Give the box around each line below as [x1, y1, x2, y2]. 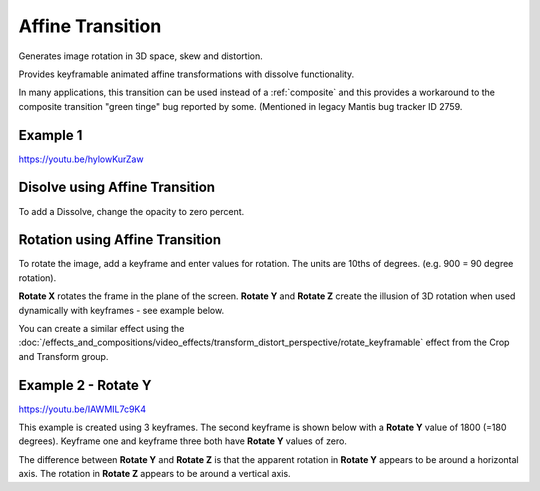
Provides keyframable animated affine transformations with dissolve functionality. [18, 68, 355, 80]
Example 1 [18, 126, 83, 144]
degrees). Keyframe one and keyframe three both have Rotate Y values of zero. [18, 435, 347, 447]
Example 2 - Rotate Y [18, 376, 152, 394]
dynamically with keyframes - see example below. [18, 304, 225, 316]
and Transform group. [18, 350, 109, 362]
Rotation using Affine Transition [18, 231, 222, 249]
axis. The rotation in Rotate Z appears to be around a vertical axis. [18, 468, 291, 480]
